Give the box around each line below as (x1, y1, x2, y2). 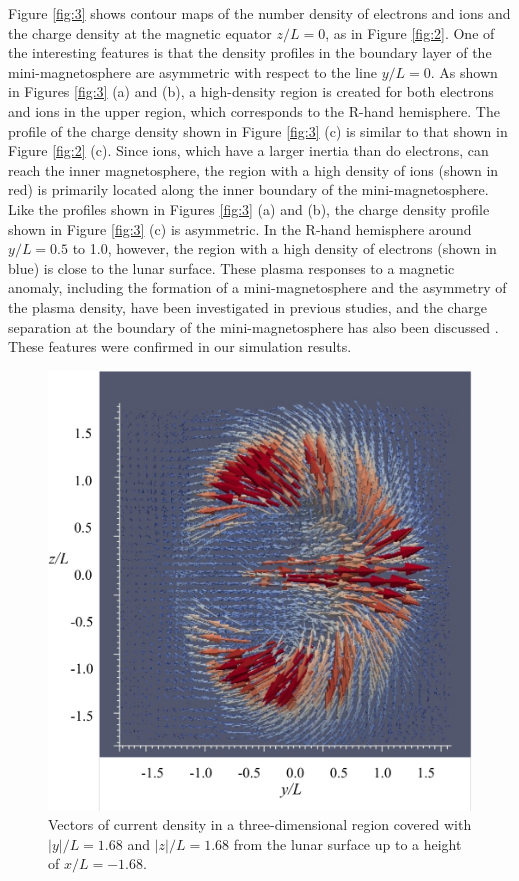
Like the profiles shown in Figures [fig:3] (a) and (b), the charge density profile (8, 198, 490, 219)
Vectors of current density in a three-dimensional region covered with (48, 814, 472, 835)
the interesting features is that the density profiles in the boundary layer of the (8, 42, 492, 63)
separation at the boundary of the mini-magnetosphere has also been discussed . (8, 316, 499, 337)
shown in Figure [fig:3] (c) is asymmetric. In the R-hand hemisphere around (8, 218, 472, 239)
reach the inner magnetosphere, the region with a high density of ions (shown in (8, 159, 499, 180)
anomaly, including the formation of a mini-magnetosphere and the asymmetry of (8, 277, 507, 298)
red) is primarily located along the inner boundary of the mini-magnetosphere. (8, 179, 489, 200)
